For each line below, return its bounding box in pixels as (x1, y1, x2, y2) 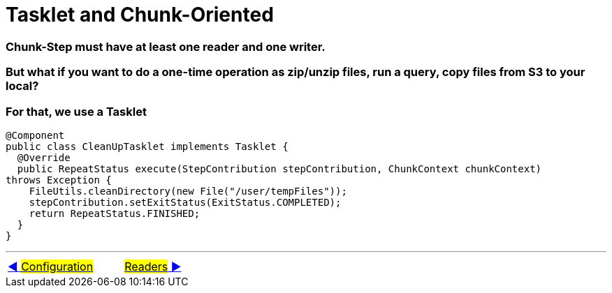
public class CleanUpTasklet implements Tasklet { (6, 140, 289, 152)
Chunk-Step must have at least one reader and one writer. (6, 39, 326, 54)
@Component (6, 129, 65, 141)
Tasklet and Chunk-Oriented (6, 3, 274, 27)
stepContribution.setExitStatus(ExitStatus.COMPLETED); (29, 196, 342, 208)
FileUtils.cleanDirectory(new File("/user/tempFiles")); (29, 185, 347, 197)
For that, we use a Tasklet (6, 104, 147, 119)
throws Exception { (6, 174, 112, 186)
